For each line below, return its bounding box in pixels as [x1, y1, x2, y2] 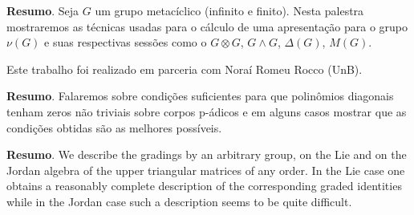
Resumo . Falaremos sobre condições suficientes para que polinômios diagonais [6, 87, 394, 104]
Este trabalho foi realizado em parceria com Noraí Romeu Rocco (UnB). [6, 60, 363, 77]
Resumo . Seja [6, 2, 79, 18]
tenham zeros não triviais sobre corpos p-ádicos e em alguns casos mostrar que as [6, 103, 407, 120]
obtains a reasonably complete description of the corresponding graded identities [6, 177, 402, 194]
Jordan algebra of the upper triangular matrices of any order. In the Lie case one [6, 161, 405, 178]
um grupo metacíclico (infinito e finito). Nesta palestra [95, 2, 364, 18]
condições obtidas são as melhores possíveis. [6, 119, 222, 136]
